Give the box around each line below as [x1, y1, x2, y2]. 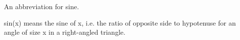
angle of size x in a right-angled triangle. [4, 27, 125, 37]
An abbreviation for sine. [4, 1, 79, 11]
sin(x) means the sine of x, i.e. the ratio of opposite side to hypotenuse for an [4, 17, 236, 27]
